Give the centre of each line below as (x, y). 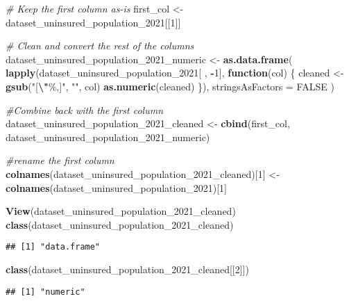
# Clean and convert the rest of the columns (100, 46)
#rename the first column (60, 160)
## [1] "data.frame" (53, 247)
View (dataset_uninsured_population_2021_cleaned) (121, 211)
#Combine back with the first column (85, 109)
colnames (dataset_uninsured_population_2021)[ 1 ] (116, 187)
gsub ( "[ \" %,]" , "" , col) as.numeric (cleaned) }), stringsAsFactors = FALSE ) (170, 86)
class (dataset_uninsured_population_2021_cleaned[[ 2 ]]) (127, 269)
